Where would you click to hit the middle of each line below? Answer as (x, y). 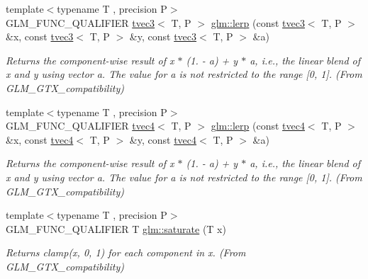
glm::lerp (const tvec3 (258, 22)
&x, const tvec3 (40, 36)
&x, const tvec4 (40, 139)
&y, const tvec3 (163, 36)
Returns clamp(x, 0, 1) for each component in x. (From (126, 252)
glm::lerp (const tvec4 (258, 126)
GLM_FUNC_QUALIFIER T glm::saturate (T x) (116, 228)
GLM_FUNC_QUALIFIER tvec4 (80, 126)
